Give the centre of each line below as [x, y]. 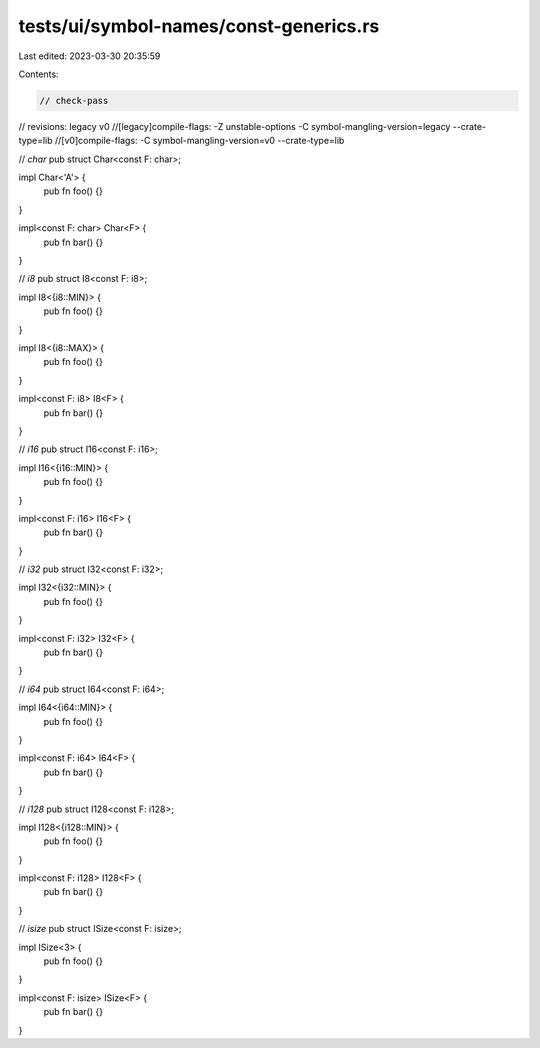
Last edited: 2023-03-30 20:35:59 [89, 56]
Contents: [38, 74]
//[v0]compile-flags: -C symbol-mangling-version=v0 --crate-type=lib [200, 141]
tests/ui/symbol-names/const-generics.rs [199, 26]
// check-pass [74, 100]
